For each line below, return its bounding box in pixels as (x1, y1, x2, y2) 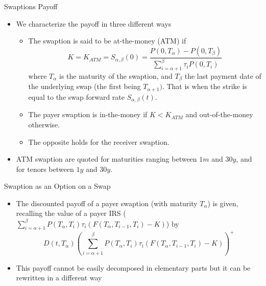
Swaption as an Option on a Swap (4, 181, 111, 191)
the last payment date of (184, 70, 261, 81)
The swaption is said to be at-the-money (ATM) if (28, 35, 186, 46)
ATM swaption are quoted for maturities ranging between (16, 153, 197, 164)
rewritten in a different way (16, 272, 102, 283)
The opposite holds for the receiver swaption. (28, 136, 170, 147)
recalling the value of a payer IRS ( (16, 208, 126, 218)
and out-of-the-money (185, 109, 253, 120)
